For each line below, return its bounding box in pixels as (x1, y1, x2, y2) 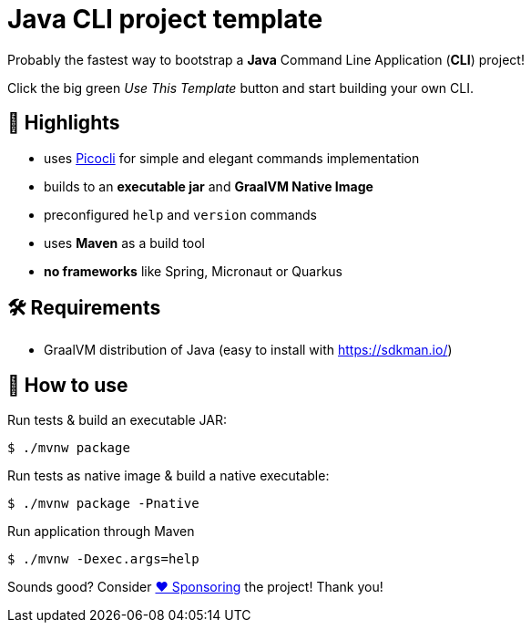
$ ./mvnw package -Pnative (7, 496, 199, 511)
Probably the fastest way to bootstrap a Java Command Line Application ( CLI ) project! (7, 51, 525, 67)
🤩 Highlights (7, 111, 120, 135)
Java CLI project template (7, 4, 323, 35)
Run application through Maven (7, 523, 195, 540)
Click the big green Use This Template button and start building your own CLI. (7, 79, 475, 96)
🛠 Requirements (7, 296, 161, 320)
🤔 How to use (7, 373, 128, 397)
